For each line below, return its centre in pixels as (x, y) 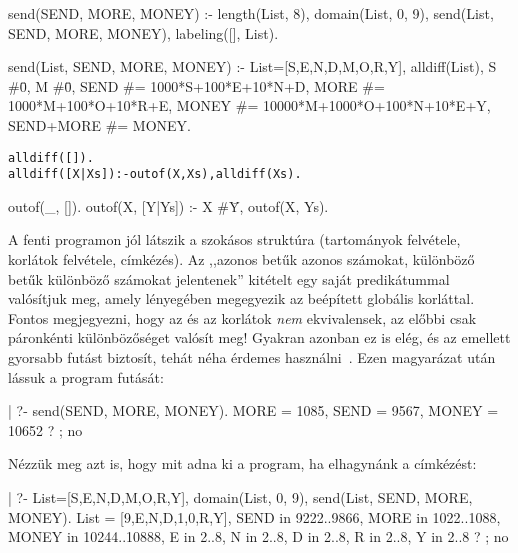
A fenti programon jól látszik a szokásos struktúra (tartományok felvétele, (234, 239)
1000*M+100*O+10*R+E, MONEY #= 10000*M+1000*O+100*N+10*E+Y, (249, 105)
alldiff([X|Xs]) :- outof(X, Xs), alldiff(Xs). (155, 174)
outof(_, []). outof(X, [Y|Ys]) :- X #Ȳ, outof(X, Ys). (168, 205)
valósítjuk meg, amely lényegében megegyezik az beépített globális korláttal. (241, 298)
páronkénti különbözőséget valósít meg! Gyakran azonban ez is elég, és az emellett (259, 337)
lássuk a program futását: (86, 376)
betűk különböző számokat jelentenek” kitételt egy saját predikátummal (229, 278)
